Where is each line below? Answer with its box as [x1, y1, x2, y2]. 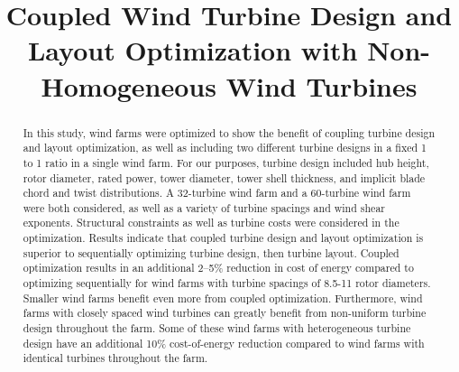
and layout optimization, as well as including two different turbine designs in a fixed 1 [23, 140, 427, 155]
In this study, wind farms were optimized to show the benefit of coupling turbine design [23, 125, 436, 140]
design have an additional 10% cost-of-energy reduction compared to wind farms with [23, 335, 425, 350]
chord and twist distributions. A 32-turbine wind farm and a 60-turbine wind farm [23, 185, 411, 200]
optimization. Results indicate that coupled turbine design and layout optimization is [23, 230, 424, 246]
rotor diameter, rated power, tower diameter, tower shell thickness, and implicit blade [23, 170, 426, 185]
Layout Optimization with [27, 32, 358, 69]
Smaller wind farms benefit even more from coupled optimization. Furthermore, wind [23, 290, 423, 305]
